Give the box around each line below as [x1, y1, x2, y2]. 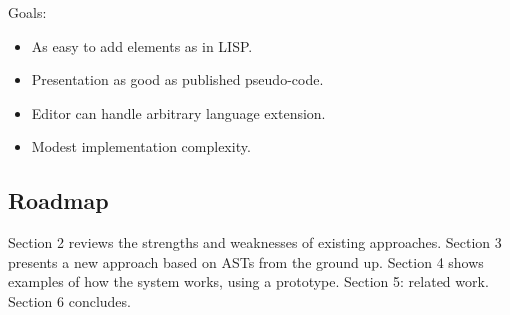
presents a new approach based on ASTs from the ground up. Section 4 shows [8, 251, 484, 272]
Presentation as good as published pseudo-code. [31, 69, 324, 90]
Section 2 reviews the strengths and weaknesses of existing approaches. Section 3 [8, 232, 502, 253]
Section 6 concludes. [8, 290, 131, 311]
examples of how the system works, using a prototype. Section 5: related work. [8, 271, 489, 292]
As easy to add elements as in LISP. [31, 35, 253, 56]
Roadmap [8, 185, 109, 216]
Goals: [8, 2, 47, 22]
